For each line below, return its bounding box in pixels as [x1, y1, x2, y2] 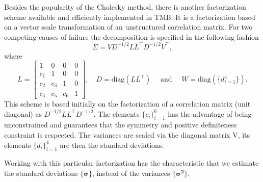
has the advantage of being [168, 108, 252, 119]
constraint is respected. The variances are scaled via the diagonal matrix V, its [4, 129, 250, 140]
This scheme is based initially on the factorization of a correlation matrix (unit [4, 98, 251, 109]
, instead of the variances [92, 167, 170, 178]
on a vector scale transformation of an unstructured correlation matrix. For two [4, 21, 253, 32]
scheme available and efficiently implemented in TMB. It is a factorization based [4, 11, 255, 22]
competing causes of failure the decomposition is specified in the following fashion [4, 31, 259, 42]
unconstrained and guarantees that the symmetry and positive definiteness [4, 119, 237, 130]
